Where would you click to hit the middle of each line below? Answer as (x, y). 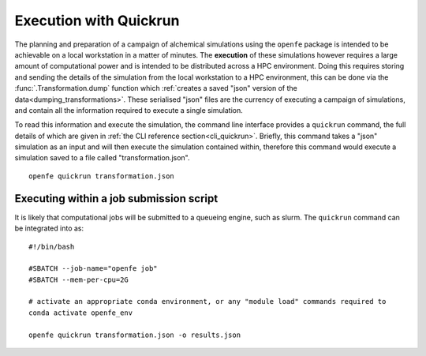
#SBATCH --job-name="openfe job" (93, 269)
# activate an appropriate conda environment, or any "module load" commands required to (207, 302)
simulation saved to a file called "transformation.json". (102, 158)
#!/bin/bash (52, 246)
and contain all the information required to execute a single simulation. (129, 110)
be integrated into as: (49, 228)
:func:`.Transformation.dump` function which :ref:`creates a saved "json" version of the (156, 88)
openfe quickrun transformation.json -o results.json (135, 335)
